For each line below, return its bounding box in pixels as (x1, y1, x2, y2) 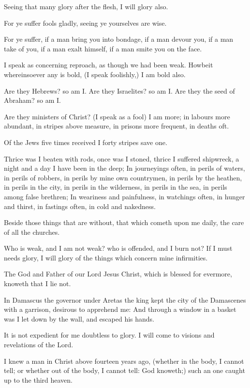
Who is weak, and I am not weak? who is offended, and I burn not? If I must (4, 243, 233, 253)
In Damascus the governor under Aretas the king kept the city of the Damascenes (4, 294, 246, 305)
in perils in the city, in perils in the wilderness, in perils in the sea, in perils (4, 182, 227, 192)
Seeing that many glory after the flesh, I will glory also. (4, 1, 168, 11)
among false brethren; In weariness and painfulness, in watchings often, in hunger (4, 191, 245, 201)
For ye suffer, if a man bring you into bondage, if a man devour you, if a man (4, 34, 234, 44)
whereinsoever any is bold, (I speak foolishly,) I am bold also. (4, 69, 186, 79)
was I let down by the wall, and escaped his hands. (4, 313, 155, 323)
